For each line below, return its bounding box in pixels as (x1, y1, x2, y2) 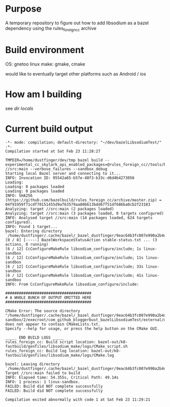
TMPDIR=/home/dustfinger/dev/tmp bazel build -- (5, 158, 110, 163)
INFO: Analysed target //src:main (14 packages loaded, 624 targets (5, 215, 153, 220)
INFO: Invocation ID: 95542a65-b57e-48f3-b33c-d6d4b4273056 (5, 175, 135, 180)
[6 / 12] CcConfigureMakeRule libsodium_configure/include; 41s (5, 273, 144, 278)
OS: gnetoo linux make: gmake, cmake (5, 61, 86, 67)
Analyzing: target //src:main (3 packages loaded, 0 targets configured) (5, 211, 164, 216)
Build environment (5, 44, 84, 56)
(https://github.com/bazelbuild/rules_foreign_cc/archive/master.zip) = (5, 197, 162, 203)
